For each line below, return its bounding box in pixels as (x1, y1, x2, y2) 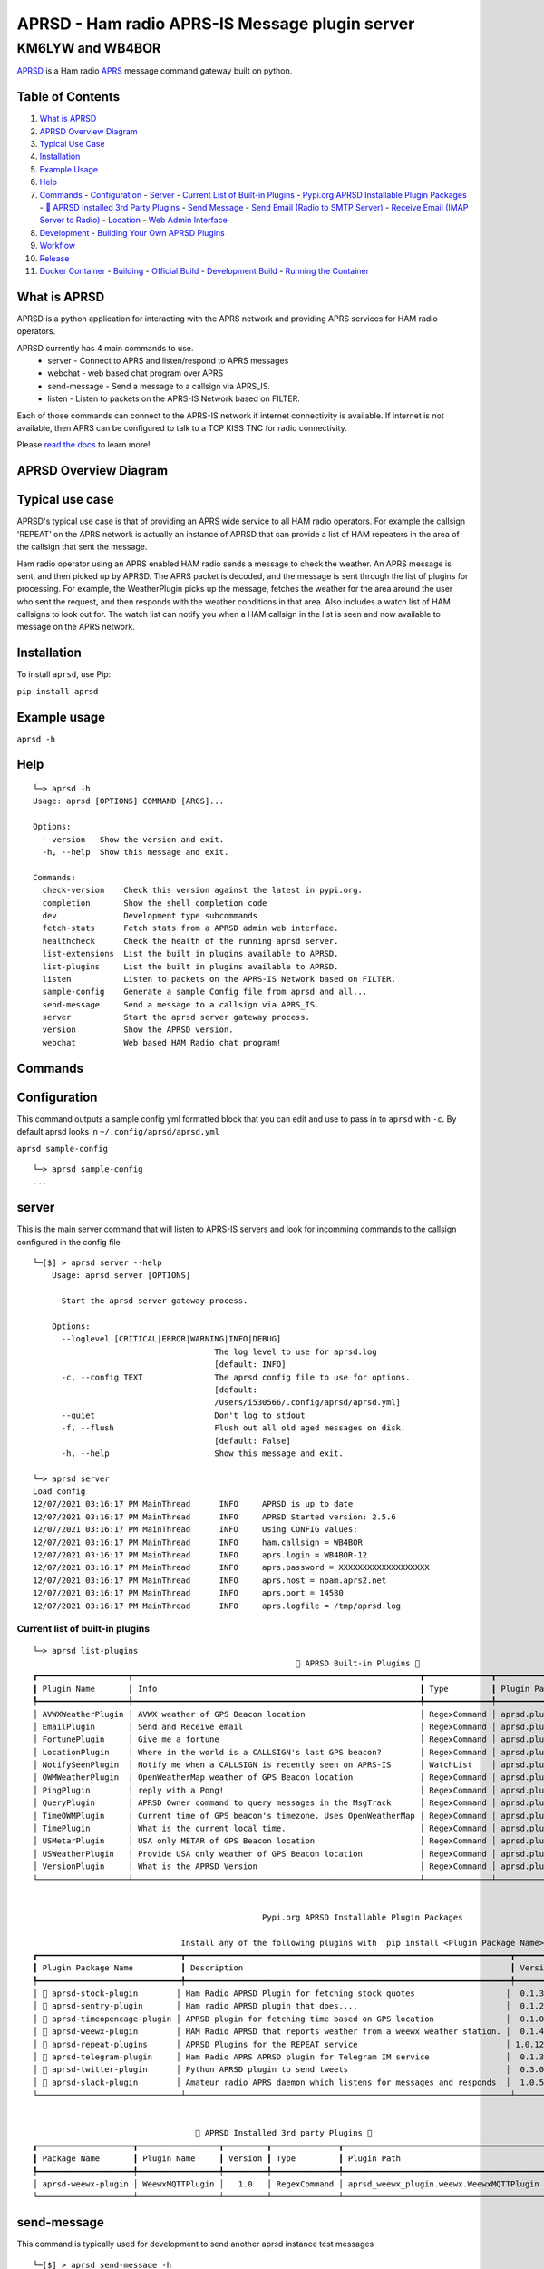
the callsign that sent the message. (16, 541, 148, 553)
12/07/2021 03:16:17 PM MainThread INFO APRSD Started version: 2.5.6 (33, 1511, 396, 1522)
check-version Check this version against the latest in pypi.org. (42, 885, 363, 896)
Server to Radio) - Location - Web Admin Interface (39, 214, 228, 226)
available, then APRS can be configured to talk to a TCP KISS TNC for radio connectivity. (16, 423, 348, 434)
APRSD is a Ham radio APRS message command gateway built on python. (16, 65, 293, 76)
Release (39, 252, 70, 263)
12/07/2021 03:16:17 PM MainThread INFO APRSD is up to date (33, 1498, 354, 1509)
